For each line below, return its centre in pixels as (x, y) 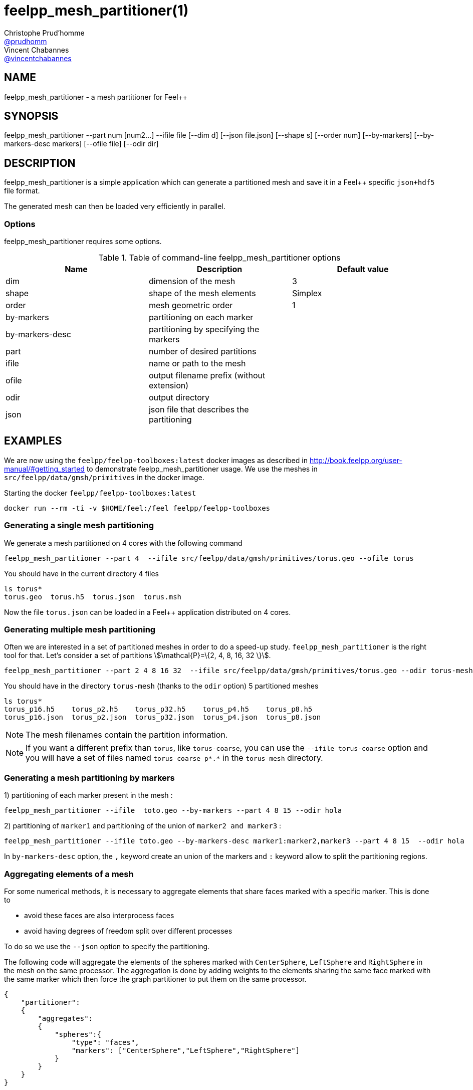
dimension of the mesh (192, 281)
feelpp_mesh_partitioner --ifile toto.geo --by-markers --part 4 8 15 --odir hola (173, 811)
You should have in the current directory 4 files (82, 573)
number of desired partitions (202, 352)
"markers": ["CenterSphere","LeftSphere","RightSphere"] (186, 1050)
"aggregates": (65, 1018)
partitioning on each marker (201, 317)
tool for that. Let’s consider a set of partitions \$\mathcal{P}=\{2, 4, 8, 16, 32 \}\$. (138, 656)
